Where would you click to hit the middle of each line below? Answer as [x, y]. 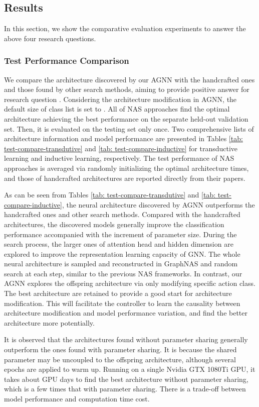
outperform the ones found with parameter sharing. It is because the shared [120, 349]
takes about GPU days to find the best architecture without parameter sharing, [126, 379]
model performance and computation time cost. [77, 399]
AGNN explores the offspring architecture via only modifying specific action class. [130, 283]
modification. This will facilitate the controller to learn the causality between [122, 303]
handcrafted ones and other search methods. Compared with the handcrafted [122, 214]
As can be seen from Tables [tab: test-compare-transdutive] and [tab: [110, 195]
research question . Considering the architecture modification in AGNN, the [120, 99]
